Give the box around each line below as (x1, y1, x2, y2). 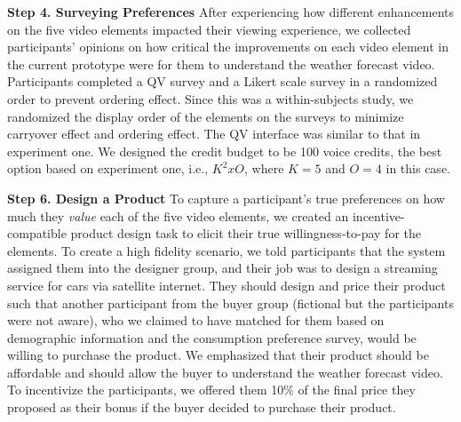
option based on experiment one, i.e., (7, 159, 209, 178)
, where (244, 159, 284, 178)
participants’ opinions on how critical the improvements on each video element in (7, 37, 449, 56)
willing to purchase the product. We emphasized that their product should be (7, 346, 429, 364)
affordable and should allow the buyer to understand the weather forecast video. (7, 362, 443, 381)
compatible (7, 224, 67, 243)
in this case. (385, 159, 450, 178)
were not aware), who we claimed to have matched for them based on (7, 311, 385, 330)
